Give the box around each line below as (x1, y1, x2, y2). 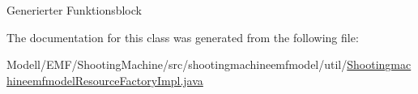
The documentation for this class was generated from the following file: (6, 28, 359, 45)
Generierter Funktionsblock (6, 2, 142, 18)
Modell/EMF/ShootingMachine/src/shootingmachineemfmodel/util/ (6, 56, 348, 73)
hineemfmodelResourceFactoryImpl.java (6, 71, 203, 88)
